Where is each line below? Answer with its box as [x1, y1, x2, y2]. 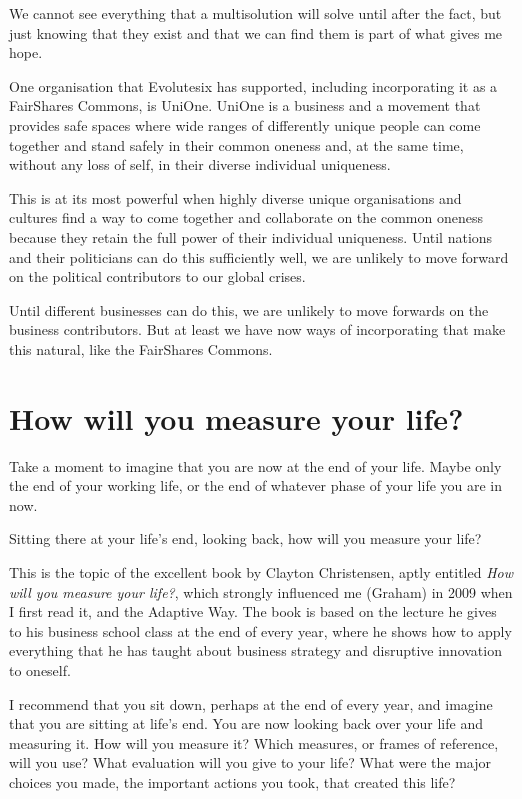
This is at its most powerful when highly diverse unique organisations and [9, 187, 462, 208]
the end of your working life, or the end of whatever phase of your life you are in [9, 475, 503, 496]
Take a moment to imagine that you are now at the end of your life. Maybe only [9, 455, 502, 476]
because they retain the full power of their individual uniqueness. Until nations [9, 226, 493, 247]
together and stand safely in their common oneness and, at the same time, [9, 134, 464, 155]
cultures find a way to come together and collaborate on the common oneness [9, 207, 483, 228]
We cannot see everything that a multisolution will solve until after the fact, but [9, 3, 502, 23]
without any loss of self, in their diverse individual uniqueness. [9, 154, 391, 175]
